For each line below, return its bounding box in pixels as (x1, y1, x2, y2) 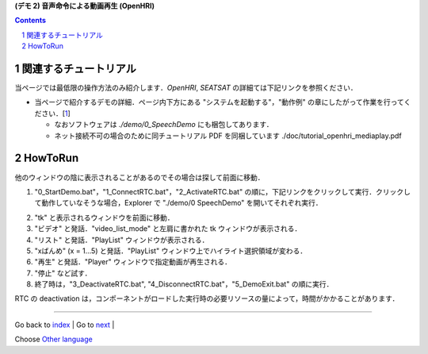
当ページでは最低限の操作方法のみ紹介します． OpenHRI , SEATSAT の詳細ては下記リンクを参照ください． (14, 83, 358, 93)
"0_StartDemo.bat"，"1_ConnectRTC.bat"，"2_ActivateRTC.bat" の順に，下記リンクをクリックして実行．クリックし (34, 187, 411, 196)
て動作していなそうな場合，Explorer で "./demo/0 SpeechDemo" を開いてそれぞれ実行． (34, 198, 323, 208)
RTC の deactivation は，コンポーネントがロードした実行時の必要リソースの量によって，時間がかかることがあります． (14, 294, 399, 303)
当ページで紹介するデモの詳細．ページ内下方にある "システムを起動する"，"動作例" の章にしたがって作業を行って (34, 98, 404, 107)
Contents (14, 16, 47, 25)
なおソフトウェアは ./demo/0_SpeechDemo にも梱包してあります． (54, 120, 273, 129)
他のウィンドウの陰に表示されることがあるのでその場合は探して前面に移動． (14, 172, 265, 182)
